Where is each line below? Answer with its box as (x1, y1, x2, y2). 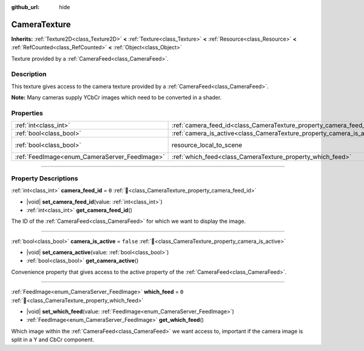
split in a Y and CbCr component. (11, 336, 94, 343)
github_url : (11, 4, 39, 10)
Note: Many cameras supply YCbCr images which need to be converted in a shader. (11, 94, 222, 101)
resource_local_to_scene (172, 141, 243, 149)
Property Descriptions (11, 174, 78, 182)
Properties (11, 109, 44, 117)
